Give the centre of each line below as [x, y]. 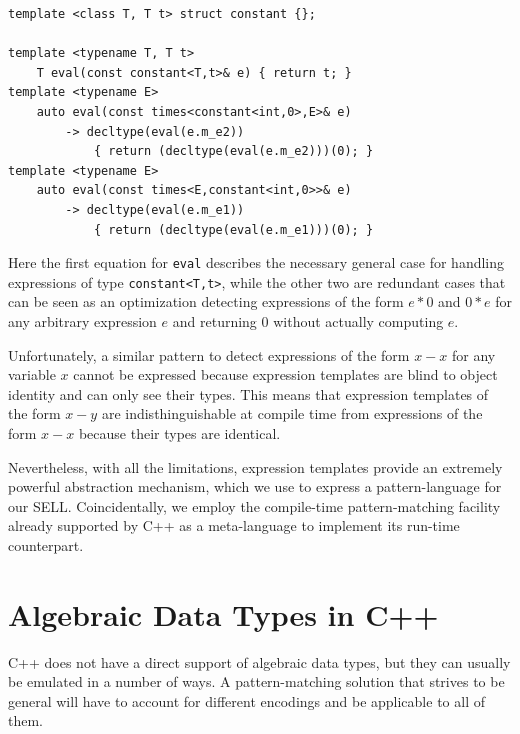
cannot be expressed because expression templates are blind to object [285, 374]
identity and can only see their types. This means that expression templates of [248, 393]
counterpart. [46, 544]
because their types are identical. [179, 433]
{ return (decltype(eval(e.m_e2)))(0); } [233, 151]
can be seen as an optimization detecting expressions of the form [206, 301]
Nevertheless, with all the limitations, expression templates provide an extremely [255, 466]
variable [32, 374]
